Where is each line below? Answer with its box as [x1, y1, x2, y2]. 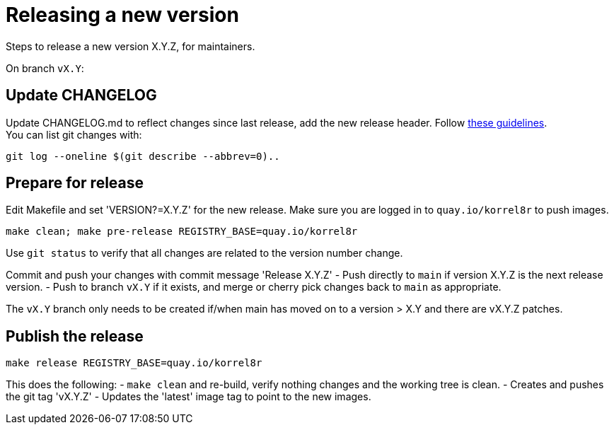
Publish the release [6, 327, 144, 345]
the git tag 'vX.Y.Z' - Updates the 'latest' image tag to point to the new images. [6, 390, 371, 403]
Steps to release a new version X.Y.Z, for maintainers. [6, 40, 255, 52]
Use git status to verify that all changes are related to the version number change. [6, 247, 403, 260]
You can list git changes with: [6, 128, 142, 141]
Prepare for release [6, 174, 144, 192]
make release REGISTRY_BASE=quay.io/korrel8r [6, 357, 262, 369]
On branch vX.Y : [6, 62, 84, 74]
